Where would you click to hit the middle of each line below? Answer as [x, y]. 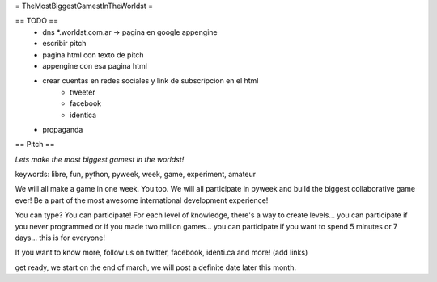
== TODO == [37, 21]
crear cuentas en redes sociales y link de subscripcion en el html [151, 81]
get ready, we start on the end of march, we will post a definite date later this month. [156, 267]
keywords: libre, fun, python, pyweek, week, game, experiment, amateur [136, 175]
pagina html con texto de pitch [93, 55]
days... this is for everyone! [60, 238]
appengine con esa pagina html [95, 65]
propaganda [63, 129]
